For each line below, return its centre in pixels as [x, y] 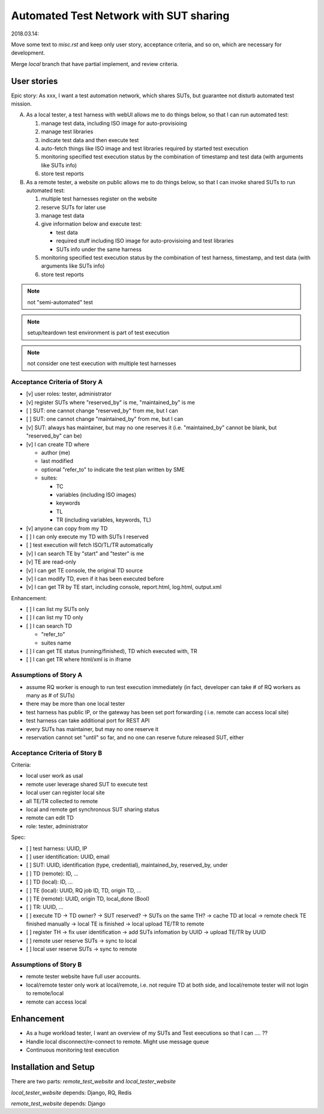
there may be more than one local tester [76, 704]
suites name [56, 643]
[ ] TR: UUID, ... [45, 907]
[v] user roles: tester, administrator [69, 394]
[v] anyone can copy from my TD [67, 528]
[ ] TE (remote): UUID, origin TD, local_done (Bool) [88, 899]
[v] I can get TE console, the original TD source [85, 570]
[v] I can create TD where [58, 444]
